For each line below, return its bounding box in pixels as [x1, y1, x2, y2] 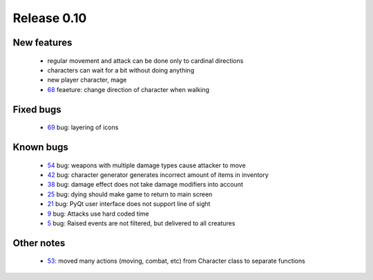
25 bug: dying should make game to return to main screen [47, 190, 213, 198]
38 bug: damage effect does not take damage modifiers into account [47, 180, 243, 189]
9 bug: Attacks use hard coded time [47, 209, 150, 218]
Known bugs [12, 141, 69, 153]
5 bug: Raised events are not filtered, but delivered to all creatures [47, 218, 236, 227]
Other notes [12, 237, 66, 249]
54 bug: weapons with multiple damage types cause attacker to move [47, 161, 246, 169]
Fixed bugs [12, 104, 61, 115]
